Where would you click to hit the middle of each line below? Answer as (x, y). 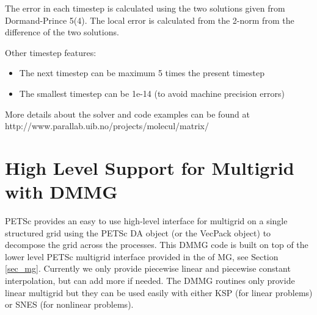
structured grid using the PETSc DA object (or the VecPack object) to (138, 232)
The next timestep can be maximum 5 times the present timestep (142, 73)
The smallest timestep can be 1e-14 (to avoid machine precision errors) (152, 93)
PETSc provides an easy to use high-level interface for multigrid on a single (146, 221)
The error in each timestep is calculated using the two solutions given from (145, 8)
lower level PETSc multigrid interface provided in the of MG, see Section (142, 256)
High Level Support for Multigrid (150, 167)
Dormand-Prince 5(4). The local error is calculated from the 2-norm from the (150, 20)
